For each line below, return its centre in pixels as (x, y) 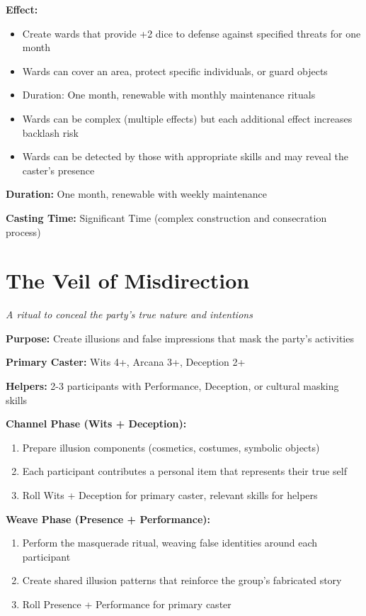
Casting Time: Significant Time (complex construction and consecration (166, 217)
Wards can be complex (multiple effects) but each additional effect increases (187, 118)
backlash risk (50, 132)
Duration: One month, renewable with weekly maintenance (136, 194)
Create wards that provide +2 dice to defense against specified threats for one (191, 33)
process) (23, 231)
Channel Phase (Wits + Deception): (96, 424)
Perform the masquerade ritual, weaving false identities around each (170, 543)
